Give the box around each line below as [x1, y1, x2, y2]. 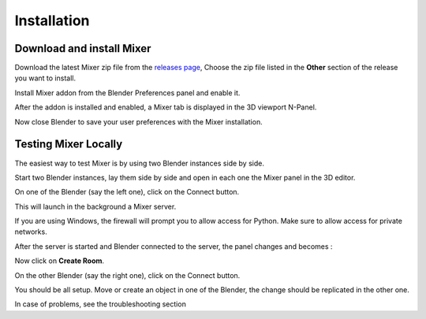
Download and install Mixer [14, 42, 151, 55]
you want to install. [14, 73, 77, 83]
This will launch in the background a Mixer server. [14, 202, 177, 211]
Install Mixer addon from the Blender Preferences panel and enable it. [14, 87, 241, 98]
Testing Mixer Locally [14, 138, 123, 151]
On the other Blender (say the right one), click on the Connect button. [14, 270, 241, 280]
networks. [14, 227, 47, 236]
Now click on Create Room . [14, 256, 105, 265]
